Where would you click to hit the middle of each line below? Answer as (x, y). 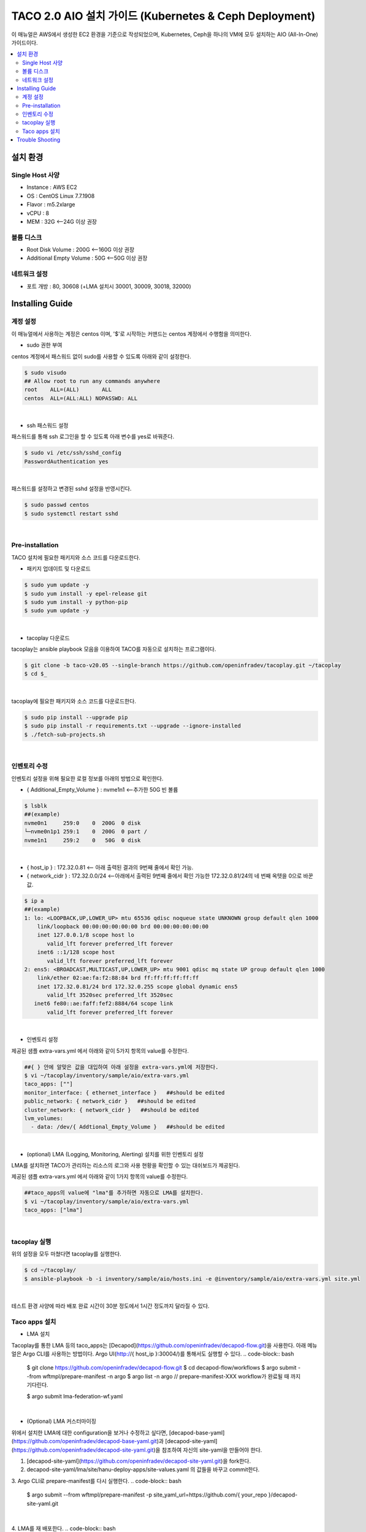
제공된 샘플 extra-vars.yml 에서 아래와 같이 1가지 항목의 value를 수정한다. (100, 1177)
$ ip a (34, 901)
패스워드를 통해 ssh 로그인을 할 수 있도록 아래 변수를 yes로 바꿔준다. (93, 437)
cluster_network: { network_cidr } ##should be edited (112, 1110)
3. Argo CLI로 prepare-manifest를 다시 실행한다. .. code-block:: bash (97, 1481)
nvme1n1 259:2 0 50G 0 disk (82, 840)
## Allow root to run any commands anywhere (92, 381)
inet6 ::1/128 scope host (76, 952)
